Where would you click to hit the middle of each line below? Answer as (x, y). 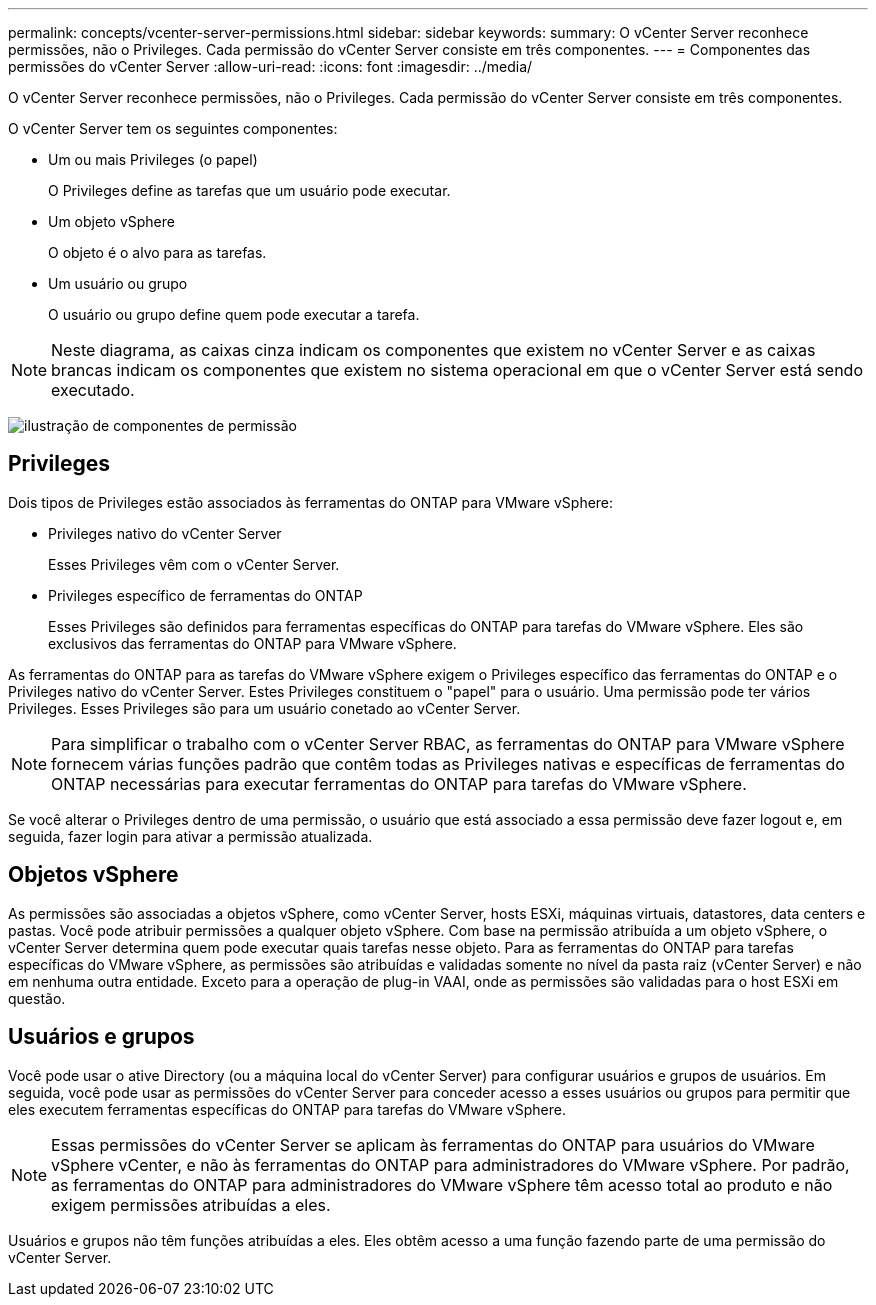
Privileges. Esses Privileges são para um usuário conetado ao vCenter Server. (264, 708)
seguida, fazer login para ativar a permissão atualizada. (190, 836)
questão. (37, 998)
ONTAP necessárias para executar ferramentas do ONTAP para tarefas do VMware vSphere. (399, 783)
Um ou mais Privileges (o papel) (153, 159)
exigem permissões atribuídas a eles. (191, 1204)
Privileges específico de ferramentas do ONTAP (205, 595)
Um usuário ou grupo (118, 283)
